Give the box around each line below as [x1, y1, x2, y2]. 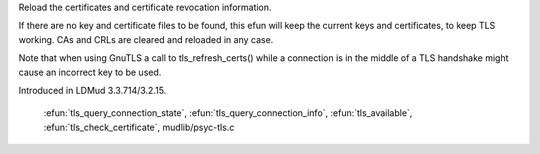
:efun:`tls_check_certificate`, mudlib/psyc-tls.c [43, 121, 235, 133]
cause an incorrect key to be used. [18, 66, 162, 78]
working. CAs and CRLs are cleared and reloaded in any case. [18, 33, 274, 45]
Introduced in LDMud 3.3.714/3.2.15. [18, 84, 167, 96]
